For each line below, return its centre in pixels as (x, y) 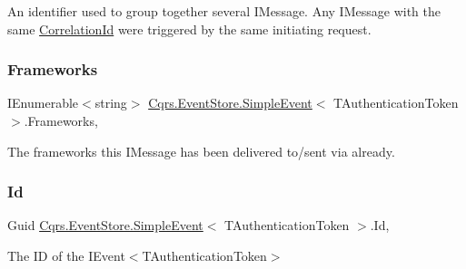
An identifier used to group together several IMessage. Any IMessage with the (224, 11)
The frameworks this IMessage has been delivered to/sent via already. (201, 151)
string (111, 103)
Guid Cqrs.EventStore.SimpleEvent (105, 225)
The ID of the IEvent (66, 255)
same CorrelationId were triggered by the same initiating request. (189, 29)
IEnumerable (43, 103)
